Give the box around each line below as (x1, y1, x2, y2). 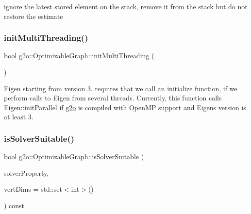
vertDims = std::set (4, 184, 62, 194)
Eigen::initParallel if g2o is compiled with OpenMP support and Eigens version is (4, 102, 246, 112)
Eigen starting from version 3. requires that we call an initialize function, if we (4, 83, 237, 93)
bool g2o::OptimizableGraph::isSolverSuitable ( (4, 151, 144, 162)
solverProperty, (4, 167, 49, 178)
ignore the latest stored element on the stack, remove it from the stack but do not (4, 1, 248, 11)
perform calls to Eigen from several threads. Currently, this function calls (4, 93, 222, 103)
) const (4, 200, 25, 210)
